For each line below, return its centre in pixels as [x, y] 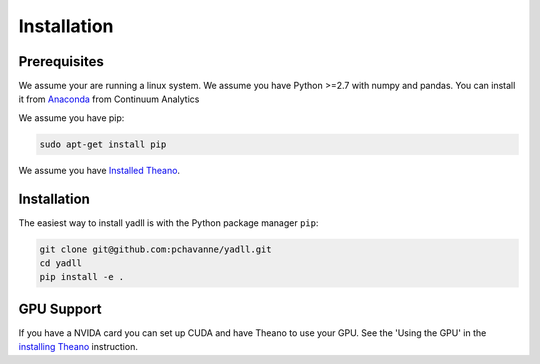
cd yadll [61, 263]
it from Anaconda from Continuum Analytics [109, 99]
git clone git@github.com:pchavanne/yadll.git [155, 249]
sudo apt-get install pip [103, 144]
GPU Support [60, 308]
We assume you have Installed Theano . [99, 170]
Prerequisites [61, 61]
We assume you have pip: [71, 117]
